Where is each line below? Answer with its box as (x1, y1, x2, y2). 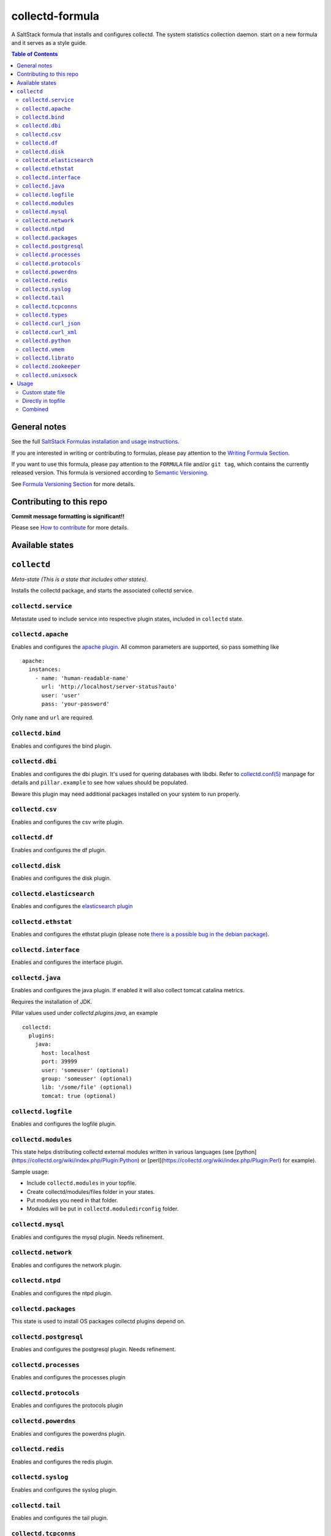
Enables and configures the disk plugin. (11, 874, 112, 882)
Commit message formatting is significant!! (11, 512, 125, 520)
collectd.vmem (22, 346, 64, 353)
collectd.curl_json (22, 320, 81, 327)
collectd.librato (22, 355, 74, 361)
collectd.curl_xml (22, 329, 78, 335)
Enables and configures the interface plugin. (11, 958, 124, 966)
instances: (28, 666, 61, 673)
